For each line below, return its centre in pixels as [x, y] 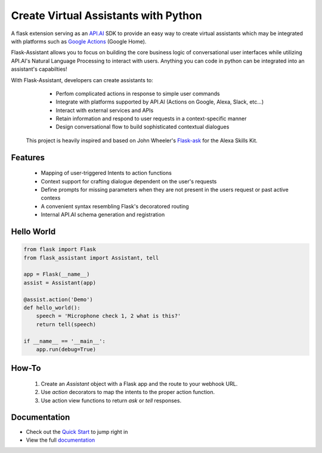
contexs [51, 198]
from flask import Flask [60, 249]
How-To [26, 368]
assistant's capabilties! [39, 69]
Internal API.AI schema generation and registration [103, 215]
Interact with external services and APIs [105, 110]
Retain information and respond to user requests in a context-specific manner [151, 118]
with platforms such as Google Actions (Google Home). [79, 41]
